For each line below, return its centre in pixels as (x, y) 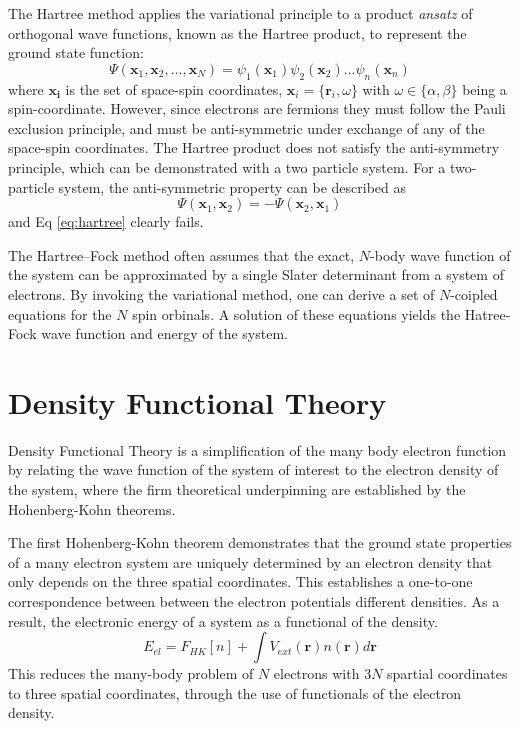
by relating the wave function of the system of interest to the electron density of (253, 469)
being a (484, 88)
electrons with (316, 673)
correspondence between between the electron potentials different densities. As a (254, 600)
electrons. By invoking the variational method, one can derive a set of (221, 293)
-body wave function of (440, 254)
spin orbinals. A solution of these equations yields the (296, 313)
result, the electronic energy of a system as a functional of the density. (223, 620)
